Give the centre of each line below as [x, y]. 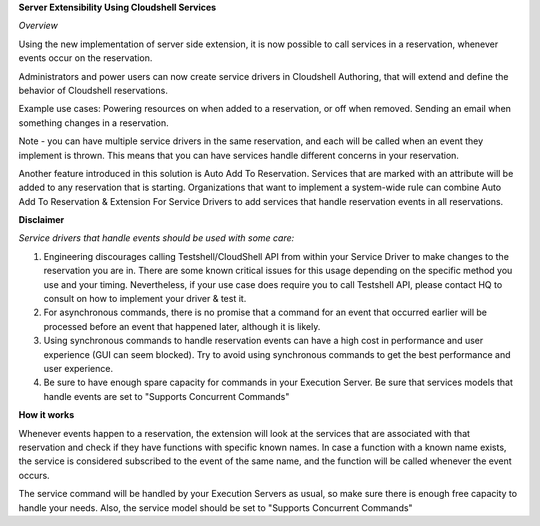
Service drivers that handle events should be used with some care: [156, 238]
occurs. [34, 475]
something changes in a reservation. [93, 122]
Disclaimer [41, 220]
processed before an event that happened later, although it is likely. [182, 326]
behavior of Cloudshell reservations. [93, 90]
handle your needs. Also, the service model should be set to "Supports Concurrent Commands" [216, 507]
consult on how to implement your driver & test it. [145, 299]
